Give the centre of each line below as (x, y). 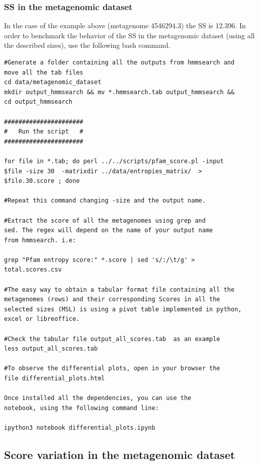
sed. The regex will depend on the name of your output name (109, 230)
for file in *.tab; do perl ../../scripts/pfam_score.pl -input (114, 161)
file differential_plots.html (55, 378)
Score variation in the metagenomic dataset (120, 454)
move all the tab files (44, 72)
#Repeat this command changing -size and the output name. (105, 201)
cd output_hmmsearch (38, 102)
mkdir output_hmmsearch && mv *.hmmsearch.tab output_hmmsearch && (119, 92)
